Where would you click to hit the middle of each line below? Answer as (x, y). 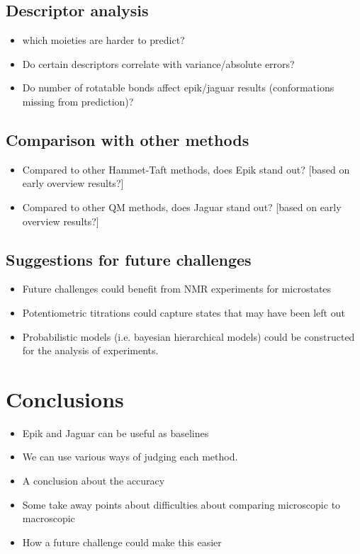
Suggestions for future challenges (129, 259)
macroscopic (49, 518)
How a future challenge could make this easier (122, 542)
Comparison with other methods (128, 139)
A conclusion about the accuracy (94, 481)
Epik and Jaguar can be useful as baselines (116, 433)
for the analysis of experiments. (90, 350)
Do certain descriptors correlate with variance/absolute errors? (158, 63)
